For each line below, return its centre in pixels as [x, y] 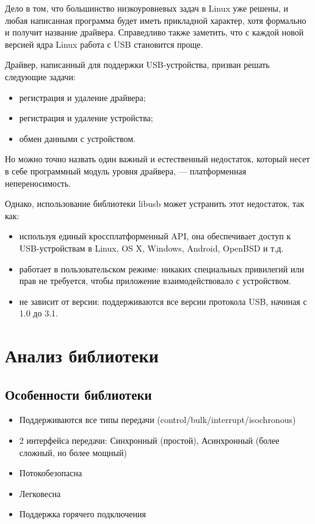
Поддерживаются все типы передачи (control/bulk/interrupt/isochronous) [157, 420]
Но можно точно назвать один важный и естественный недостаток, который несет [157, 159]
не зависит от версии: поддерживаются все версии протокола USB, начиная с [163, 301]
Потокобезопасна [51, 473]
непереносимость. [38, 183]
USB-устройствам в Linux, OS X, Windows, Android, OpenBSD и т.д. [151, 248]
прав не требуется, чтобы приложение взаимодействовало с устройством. [155, 281]
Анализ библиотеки [82, 355]
